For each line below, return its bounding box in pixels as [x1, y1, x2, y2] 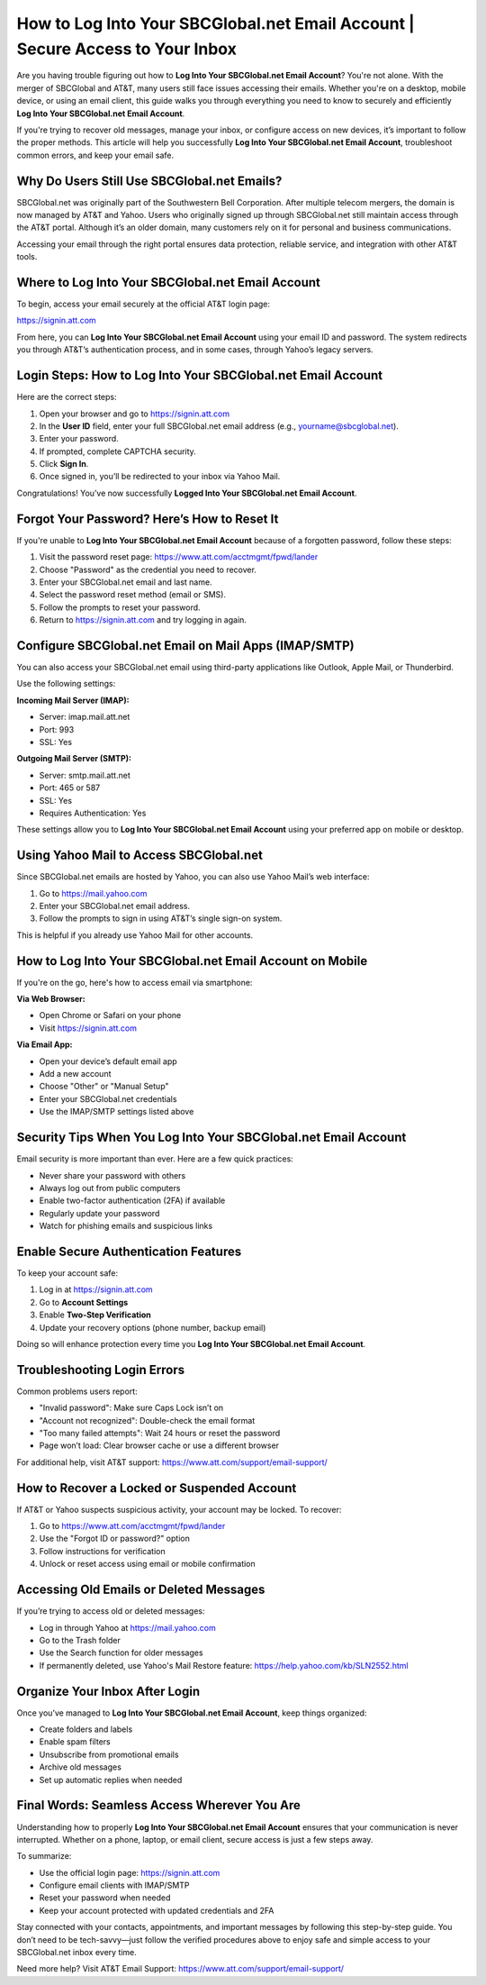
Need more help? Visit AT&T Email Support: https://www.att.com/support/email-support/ [16, 1963, 345, 1974]
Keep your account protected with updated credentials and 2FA [39, 1905, 274, 1916]
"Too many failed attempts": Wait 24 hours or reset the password [39, 1428, 281, 1439]
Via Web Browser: [16, 994, 85, 1005]
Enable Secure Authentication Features [16, 1243, 242, 1259]
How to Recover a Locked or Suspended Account [16, 1480, 297, 1496]
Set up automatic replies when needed [39, 1774, 183, 1785]
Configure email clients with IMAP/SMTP [39, 1880, 190, 1891]
